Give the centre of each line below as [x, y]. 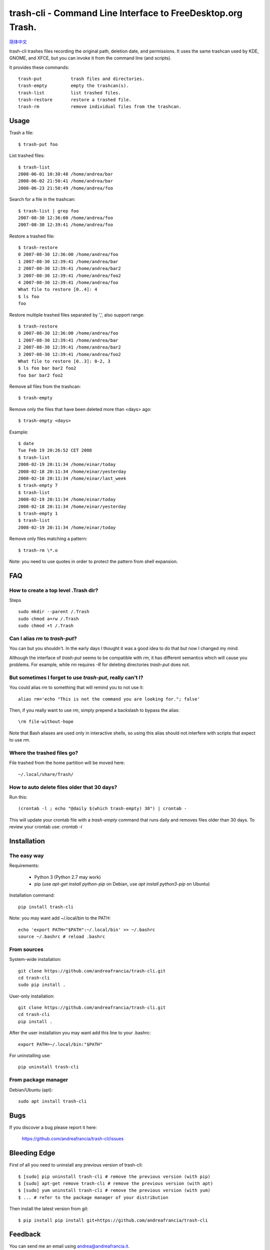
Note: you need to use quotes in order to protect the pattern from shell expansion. [94, 561]
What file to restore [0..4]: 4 [58, 289]
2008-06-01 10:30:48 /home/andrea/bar [66, 174]
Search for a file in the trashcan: [42, 199]
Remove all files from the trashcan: [45, 386]
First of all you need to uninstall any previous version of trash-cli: [76, 1165]
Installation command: [32, 895]
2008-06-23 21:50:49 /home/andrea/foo [66, 188]
